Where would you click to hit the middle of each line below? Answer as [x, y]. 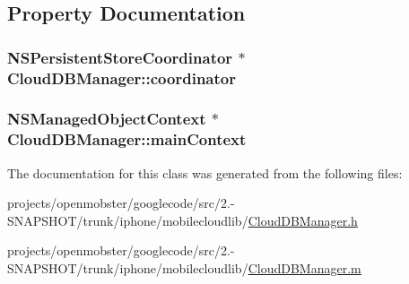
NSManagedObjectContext [107, 119]
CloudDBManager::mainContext [127, 139]
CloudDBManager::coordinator [122, 77]
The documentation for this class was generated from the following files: [205, 172]
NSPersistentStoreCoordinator [120, 57]
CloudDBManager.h [303, 220]
